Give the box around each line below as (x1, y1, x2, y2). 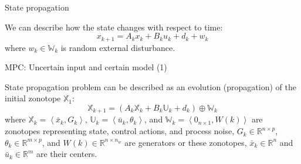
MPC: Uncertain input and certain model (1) (5, 61, 167, 73)
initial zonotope (5, 92, 61, 104)
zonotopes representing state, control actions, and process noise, (5, 125, 235, 137)
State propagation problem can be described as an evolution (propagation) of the (5, 80, 296, 93)
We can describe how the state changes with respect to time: (5, 20, 223, 33)
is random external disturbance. (60, 41, 175, 53)
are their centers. (36, 148, 97, 160)
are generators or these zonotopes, (124, 136, 247, 148)
